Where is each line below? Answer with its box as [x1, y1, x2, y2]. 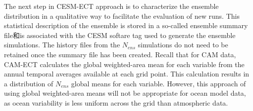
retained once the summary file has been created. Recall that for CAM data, [4, 49, 236, 59]
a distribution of [4, 78, 53, 88]
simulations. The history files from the [4, 39, 120, 50]
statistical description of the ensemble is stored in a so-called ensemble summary [4, 20, 248, 31]
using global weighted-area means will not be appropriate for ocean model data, [4, 88, 246, 98]
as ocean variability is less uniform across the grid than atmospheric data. [4, 97, 228, 108]
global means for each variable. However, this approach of [71, 78, 246, 88]
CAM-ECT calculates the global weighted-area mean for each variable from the [4, 59, 245, 69]
